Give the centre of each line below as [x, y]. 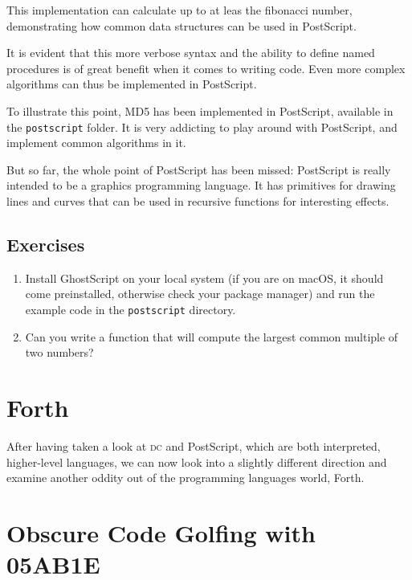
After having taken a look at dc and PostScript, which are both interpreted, [194, 445]
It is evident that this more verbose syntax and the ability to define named [191, 53]
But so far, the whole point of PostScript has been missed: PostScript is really [199, 169]
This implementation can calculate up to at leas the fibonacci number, [179, 10]
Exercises [46, 244]
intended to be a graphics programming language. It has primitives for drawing [201, 185]
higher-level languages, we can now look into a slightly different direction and [197, 462]
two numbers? [59, 352]
